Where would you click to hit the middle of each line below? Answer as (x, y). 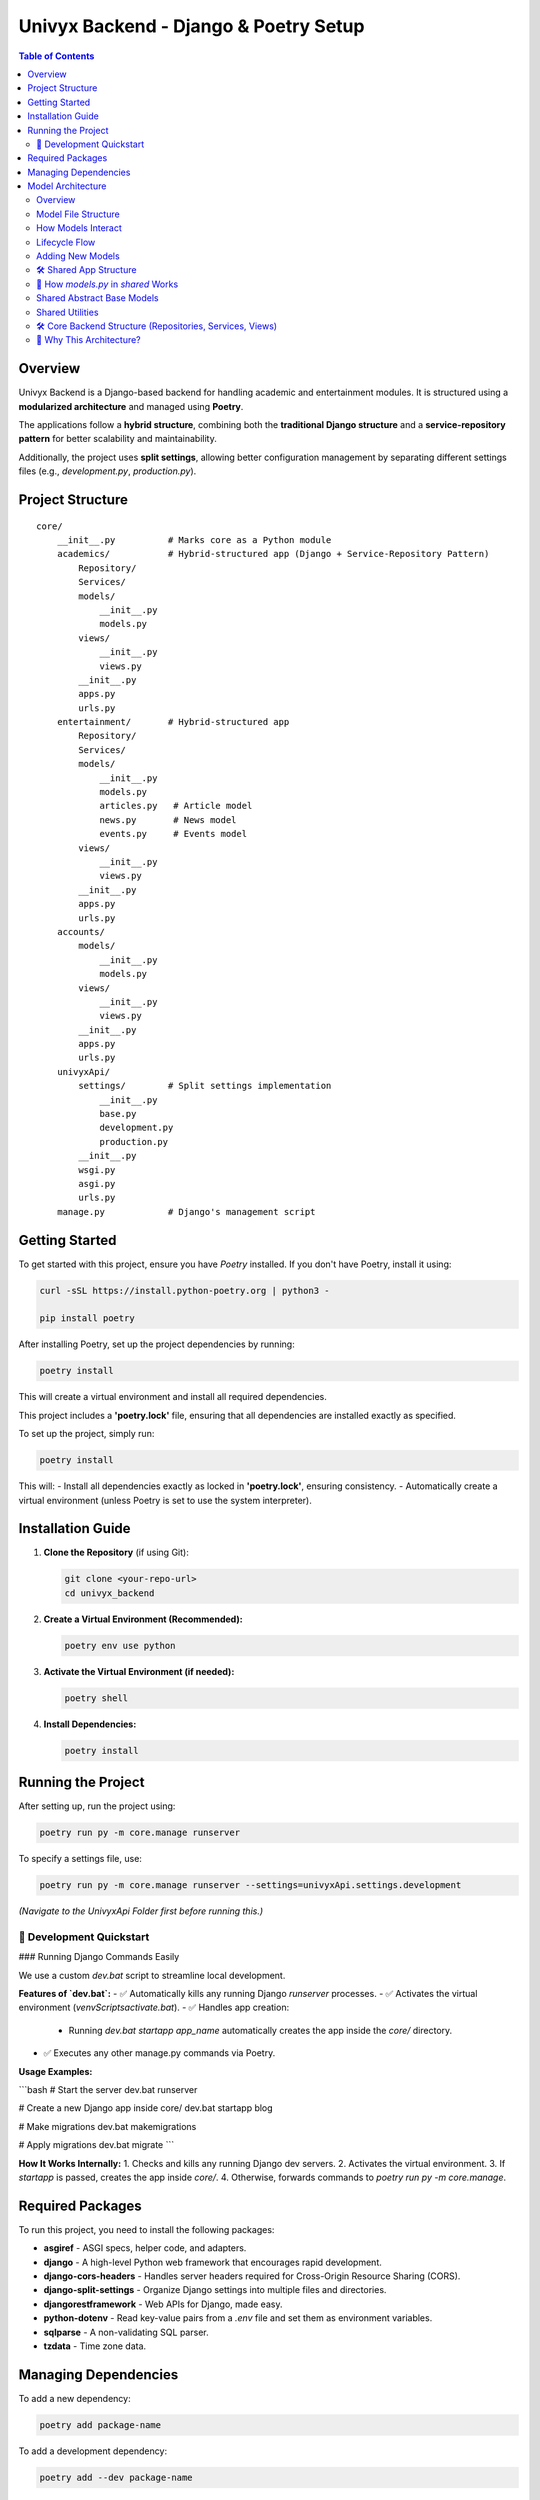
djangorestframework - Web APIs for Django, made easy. (163, 2304)
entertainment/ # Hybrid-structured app (173, 722)
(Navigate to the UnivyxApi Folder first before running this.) (141, 1911)
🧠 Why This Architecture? (89, 340)
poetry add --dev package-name (116, 2477)
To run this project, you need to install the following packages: (146, 2229)
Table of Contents (56, 56)
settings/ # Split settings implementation (205, 1086)
